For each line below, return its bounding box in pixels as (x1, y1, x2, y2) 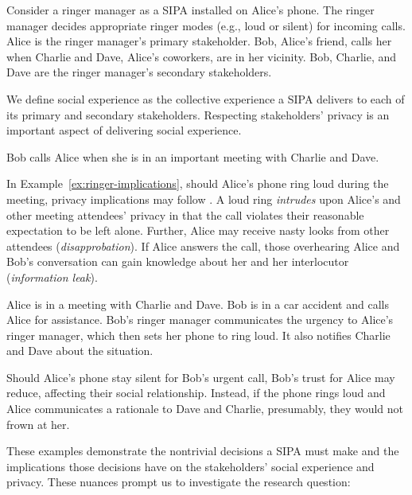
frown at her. (6, 415, 70, 432)
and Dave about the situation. (6, 342, 154, 359)
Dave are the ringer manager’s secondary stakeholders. (6, 64, 272, 80)
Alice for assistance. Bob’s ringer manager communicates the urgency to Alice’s (6, 311, 394, 328)
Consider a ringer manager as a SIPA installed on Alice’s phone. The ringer (6, 2, 375, 18)
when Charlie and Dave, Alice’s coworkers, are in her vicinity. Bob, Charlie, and (6, 48, 396, 64)
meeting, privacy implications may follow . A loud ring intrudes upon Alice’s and (6, 190, 401, 207)
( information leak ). (6, 268, 98, 285)
